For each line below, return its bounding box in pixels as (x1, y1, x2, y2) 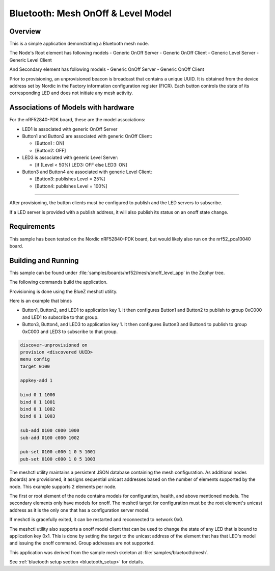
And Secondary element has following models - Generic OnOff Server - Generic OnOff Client (9, 66, 205, 72)
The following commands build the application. (9, 279, 108, 285)
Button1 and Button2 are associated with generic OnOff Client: (22, 133, 152, 140)
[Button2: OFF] (35, 147, 66, 153)
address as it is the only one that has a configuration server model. (9, 507, 150, 513)
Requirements (9, 222, 56, 231)
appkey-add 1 (20, 377, 53, 384)
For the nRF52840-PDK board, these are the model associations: (9, 117, 146, 123)
